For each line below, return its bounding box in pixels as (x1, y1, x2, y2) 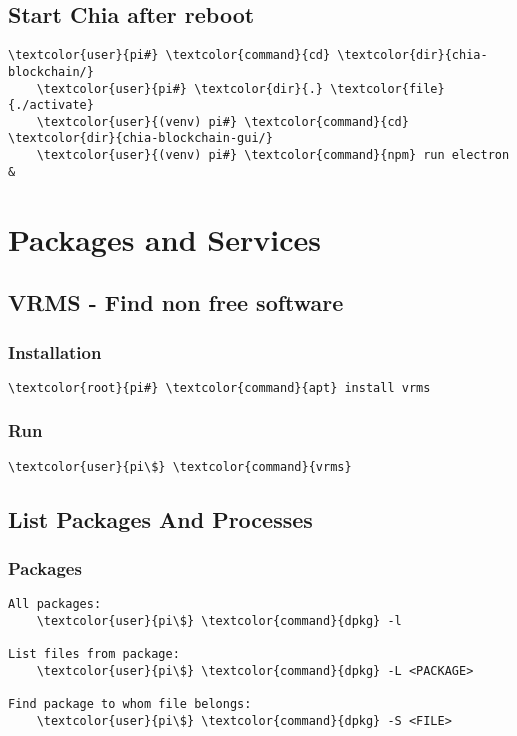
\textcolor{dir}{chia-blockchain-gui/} (8, 131, 273, 146)
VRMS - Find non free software (8, 287, 344, 318)
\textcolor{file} (330, 81, 445, 96)
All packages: (8, 597, 102, 612)
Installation (8, 339, 102, 364)
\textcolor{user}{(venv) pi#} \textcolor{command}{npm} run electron (36, 148, 510, 163)
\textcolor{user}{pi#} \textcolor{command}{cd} (8, 48, 331, 63)
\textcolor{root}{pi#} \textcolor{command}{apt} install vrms (8, 380, 431, 395)
